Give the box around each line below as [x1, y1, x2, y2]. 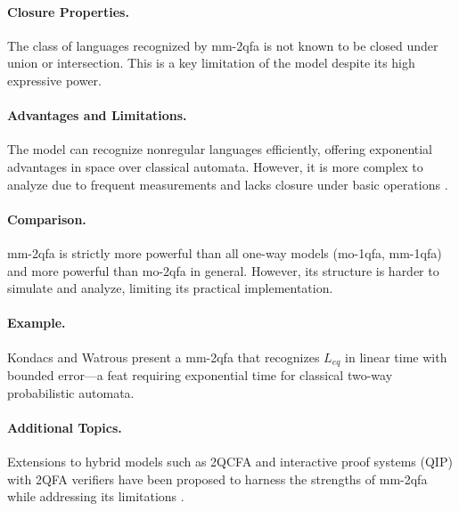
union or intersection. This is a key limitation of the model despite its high [7, 53, 415, 72]
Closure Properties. [7, 2, 129, 20]
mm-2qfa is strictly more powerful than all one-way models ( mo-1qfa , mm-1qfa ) [7, 243, 442, 262]
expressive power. [7, 70, 102, 89]
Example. [7, 313, 66, 332]
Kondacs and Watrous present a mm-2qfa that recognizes [7, 347, 320, 366]
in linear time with [345, 347, 447, 366]
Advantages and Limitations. [7, 106, 187, 125]
